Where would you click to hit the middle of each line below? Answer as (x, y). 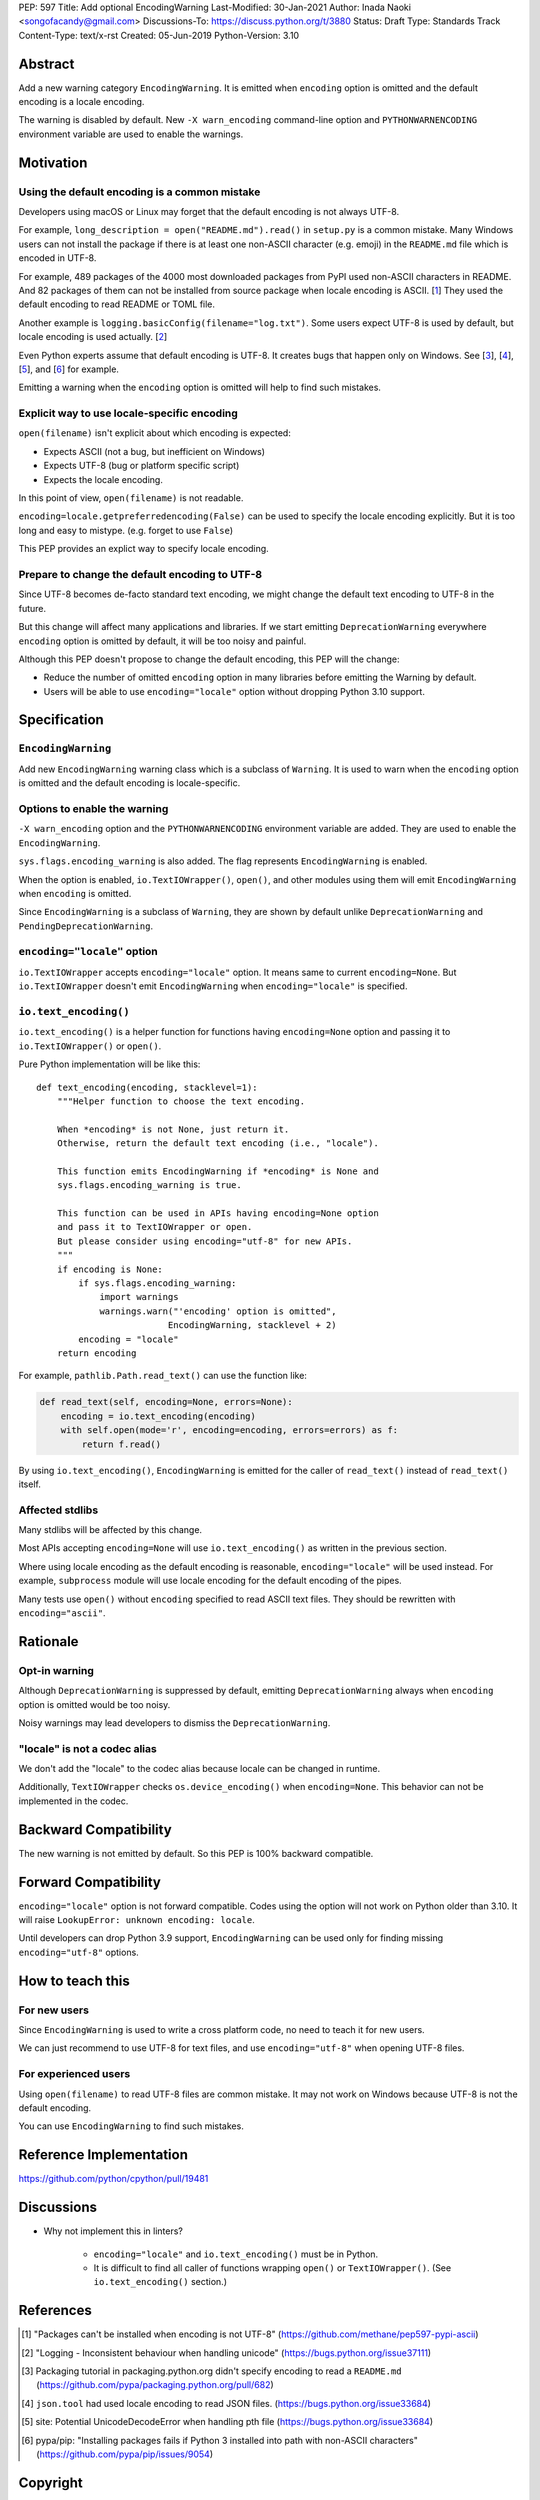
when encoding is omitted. (75, 893)
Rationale (48, 1641)
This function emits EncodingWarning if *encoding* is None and (217, 1171)
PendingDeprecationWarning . (86, 926)
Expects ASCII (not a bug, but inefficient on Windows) (154, 451)
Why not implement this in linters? (113, 2231)
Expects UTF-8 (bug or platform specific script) (141, 466)
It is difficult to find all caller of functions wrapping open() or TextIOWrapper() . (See (272, 2267)
